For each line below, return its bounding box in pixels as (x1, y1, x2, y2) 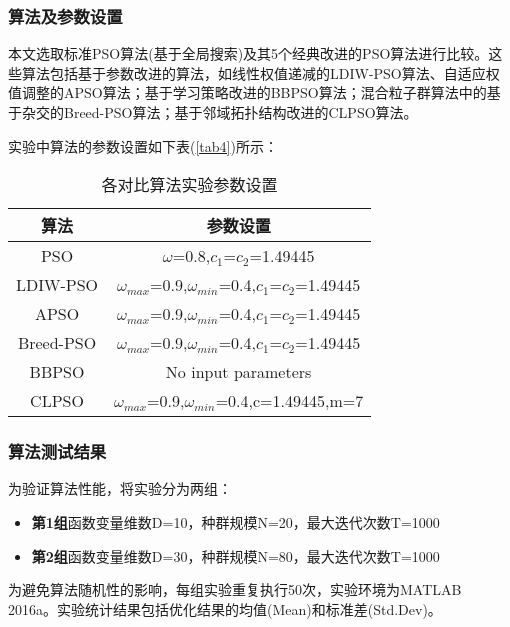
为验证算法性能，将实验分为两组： (8, 478, 232, 499)
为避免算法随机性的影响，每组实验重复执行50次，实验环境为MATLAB (8, 579, 462, 600)
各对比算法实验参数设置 (101, 173, 278, 197)
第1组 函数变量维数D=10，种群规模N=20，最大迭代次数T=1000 (31, 512, 440, 532)
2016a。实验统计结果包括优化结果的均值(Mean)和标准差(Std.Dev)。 (8, 598, 442, 619)
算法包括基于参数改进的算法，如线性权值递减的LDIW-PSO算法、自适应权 (21, 62, 500, 83)
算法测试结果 (8, 439, 107, 464)
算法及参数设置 (8, 3, 123, 28)
